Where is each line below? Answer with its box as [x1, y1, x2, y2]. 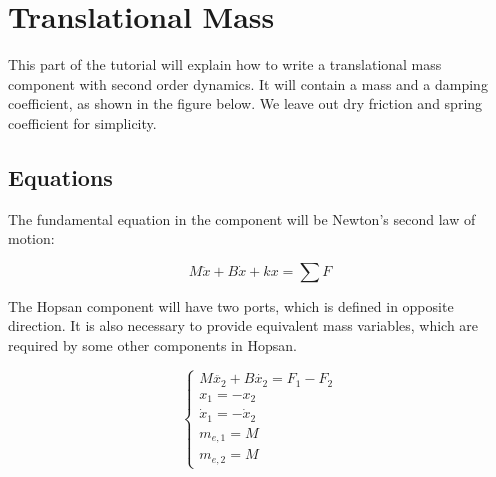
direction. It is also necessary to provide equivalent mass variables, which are [8, 315, 479, 336]
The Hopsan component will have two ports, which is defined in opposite [8, 295, 454, 316]
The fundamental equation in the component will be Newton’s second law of [8, 208, 476, 229]
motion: [8, 228, 55, 249]
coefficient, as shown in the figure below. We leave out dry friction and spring [8, 93, 483, 114]
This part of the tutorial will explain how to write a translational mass [8, 54, 442, 75]
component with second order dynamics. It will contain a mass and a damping [8, 73, 488, 94]
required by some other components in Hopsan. [8, 335, 297, 356]
